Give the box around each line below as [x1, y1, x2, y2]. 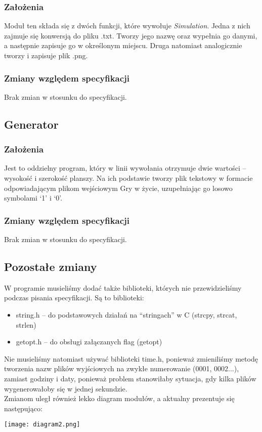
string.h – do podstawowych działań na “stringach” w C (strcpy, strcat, [16, 309, 237, 320]
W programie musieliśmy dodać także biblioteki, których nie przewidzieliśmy [4, 282, 242, 293]
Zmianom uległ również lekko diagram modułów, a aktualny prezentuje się [4, 393, 235, 404]
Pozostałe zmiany [4, 258, 97, 274]
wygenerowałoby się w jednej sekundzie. [4, 383, 127, 394]
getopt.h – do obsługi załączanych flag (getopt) [16, 336, 162, 347]
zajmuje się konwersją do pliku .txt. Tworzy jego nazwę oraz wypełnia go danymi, [4, 30, 257, 41]
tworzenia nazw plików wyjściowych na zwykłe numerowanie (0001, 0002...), [4, 363, 239, 374]
